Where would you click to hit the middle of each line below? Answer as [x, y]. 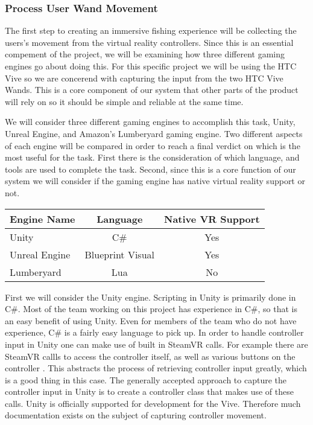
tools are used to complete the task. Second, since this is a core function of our [150, 169]
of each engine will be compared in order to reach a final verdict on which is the [153, 145]
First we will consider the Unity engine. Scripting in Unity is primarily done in [150, 297]
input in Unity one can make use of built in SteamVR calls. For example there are [156, 344]
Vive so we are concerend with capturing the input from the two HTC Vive [144, 78]
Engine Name [43, 219]
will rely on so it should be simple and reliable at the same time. [124, 101]
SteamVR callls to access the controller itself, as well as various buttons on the [150, 356]
